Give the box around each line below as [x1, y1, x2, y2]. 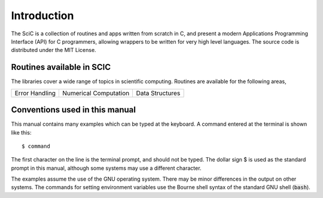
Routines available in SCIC [11, 62, 111, 72]
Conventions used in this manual [11, 105, 136, 115]
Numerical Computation [62, 89, 130, 97]
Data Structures [136, 89, 181, 97]
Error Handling [14, 89, 56, 97]
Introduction [11, 9, 74, 22]
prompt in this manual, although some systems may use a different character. [11, 165, 202, 172]
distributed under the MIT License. [11, 47, 96, 54]
